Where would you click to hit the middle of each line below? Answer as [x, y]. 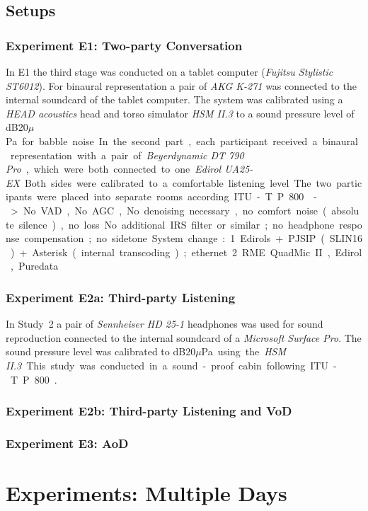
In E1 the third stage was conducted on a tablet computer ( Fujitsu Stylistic [169, 71]
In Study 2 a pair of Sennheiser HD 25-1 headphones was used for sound [165, 324]
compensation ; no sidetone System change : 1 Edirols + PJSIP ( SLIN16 [193, 238]
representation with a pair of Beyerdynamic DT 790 [127, 155]
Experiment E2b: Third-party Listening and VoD [149, 411]
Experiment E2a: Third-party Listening [121, 297]
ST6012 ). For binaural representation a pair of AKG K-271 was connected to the [181, 85]
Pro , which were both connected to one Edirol [114, 169]
